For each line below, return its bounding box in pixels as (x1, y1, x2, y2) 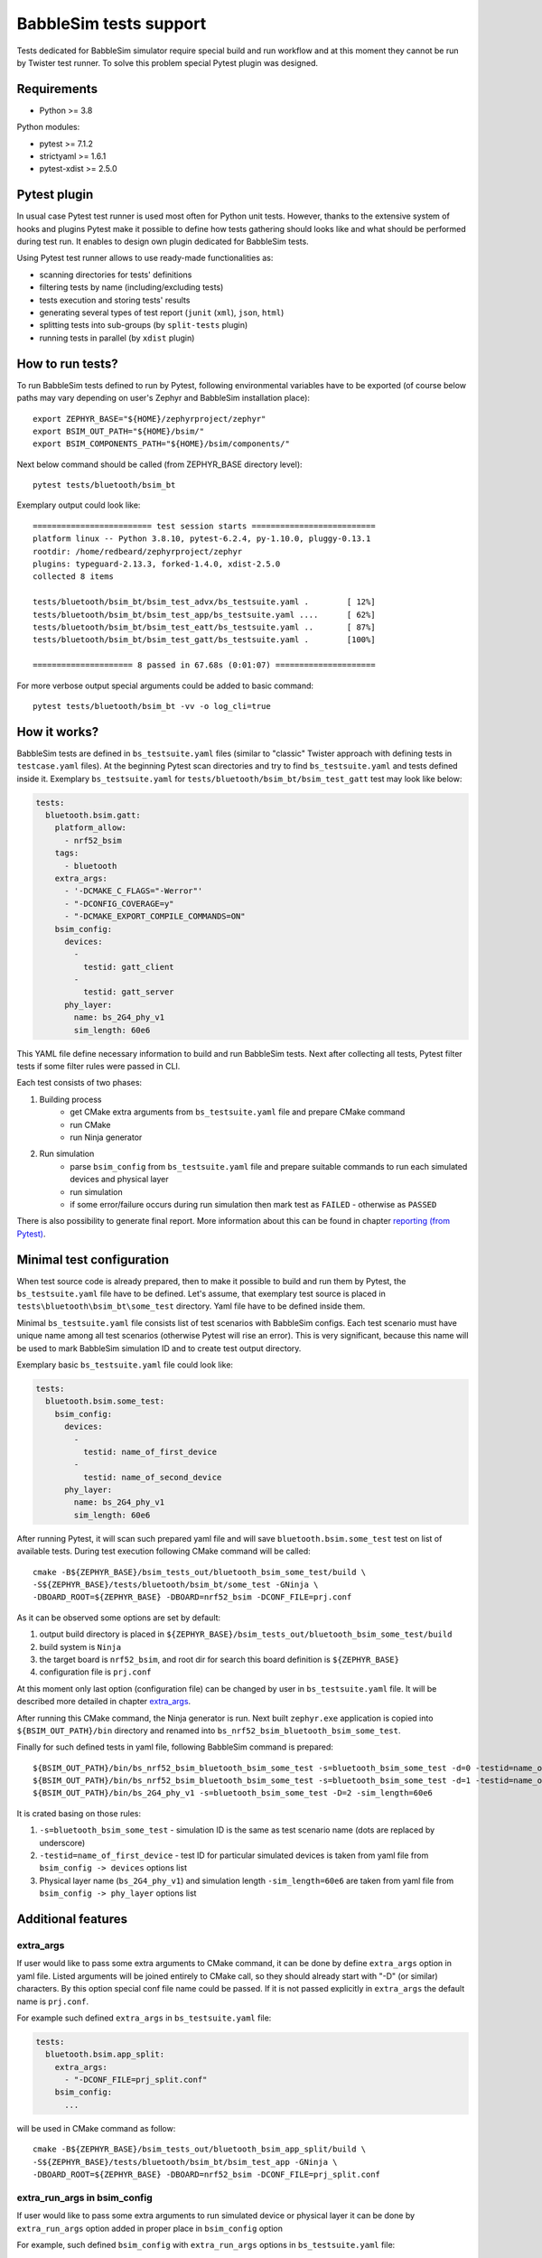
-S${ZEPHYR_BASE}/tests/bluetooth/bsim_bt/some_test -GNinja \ (33, 1580, 319, 1590)
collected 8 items (33, 572, 115, 582)
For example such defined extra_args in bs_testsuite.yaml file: (16, 2012, 272, 2023)
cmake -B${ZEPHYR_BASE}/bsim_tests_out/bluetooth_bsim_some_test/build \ (33, 1567, 367, 1577)
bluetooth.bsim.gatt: (45, 810, 142, 820)
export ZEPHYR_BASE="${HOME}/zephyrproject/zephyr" (33, 414, 266, 424)
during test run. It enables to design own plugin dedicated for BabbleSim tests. (16, 236, 309, 247)
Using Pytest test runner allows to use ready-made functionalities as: (16, 253, 274, 264)
